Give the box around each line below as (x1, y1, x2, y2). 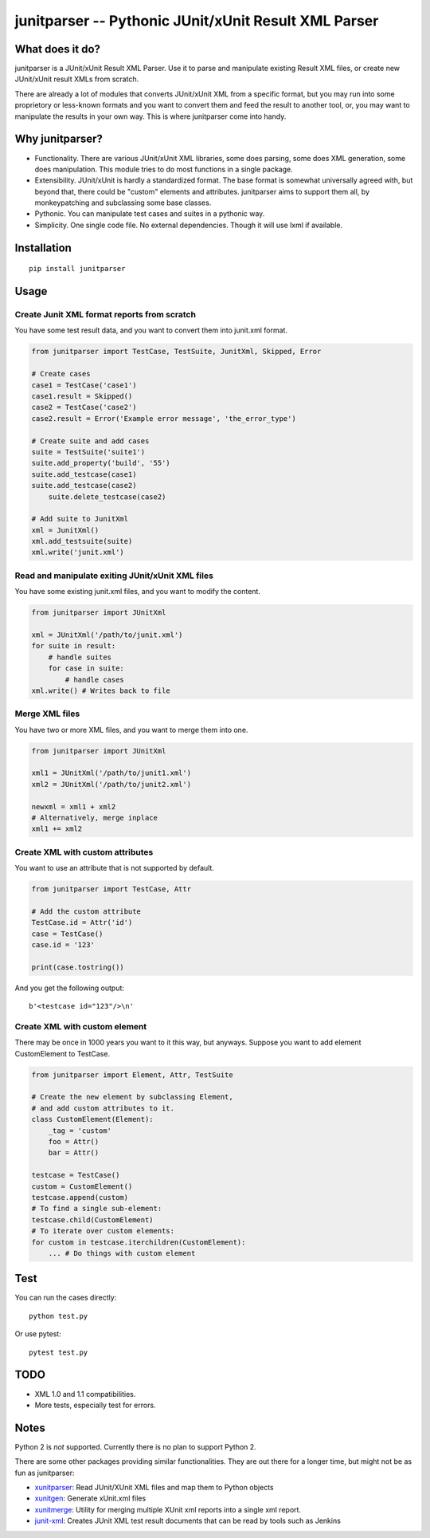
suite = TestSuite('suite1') (31, 447, 146, 456)
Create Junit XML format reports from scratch (14, 309, 197, 321)
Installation (14, 241, 72, 254)
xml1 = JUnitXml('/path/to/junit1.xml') (31, 769, 191, 777)
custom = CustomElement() (31, 1182, 133, 1191)
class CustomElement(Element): (31, 1115, 154, 1124)
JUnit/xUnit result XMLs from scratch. (14, 74, 139, 84)
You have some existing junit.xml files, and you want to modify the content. (14, 587, 260, 596)
